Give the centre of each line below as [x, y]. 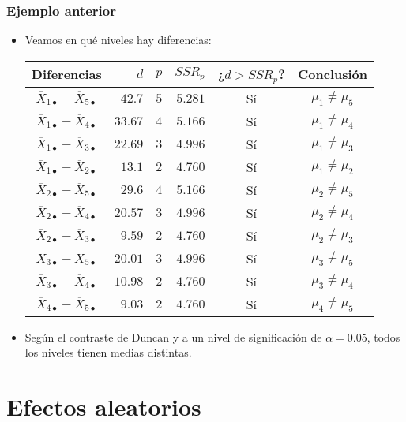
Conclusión [333, 74]
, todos [383, 336]
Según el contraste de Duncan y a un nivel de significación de [173, 336]
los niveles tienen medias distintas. [108, 352]
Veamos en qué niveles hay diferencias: [118, 40]
